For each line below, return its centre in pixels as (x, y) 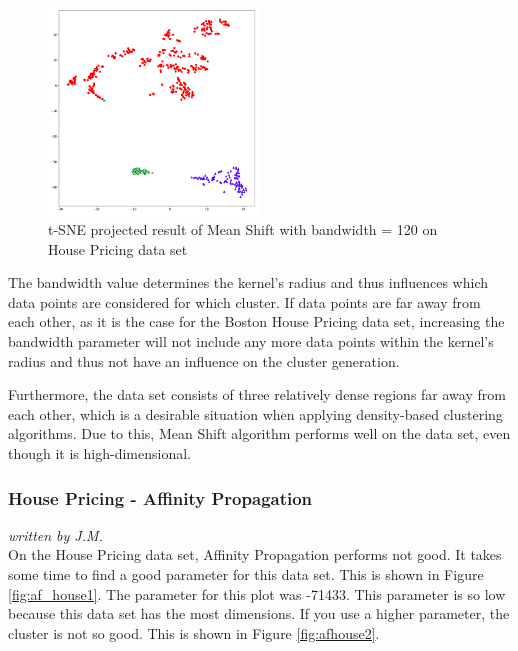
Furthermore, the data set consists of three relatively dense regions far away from (257, 394)
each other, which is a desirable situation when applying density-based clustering (255, 413)
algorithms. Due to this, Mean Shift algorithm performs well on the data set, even (259, 433)
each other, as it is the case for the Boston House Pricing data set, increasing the (256, 321)
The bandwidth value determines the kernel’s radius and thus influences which (248, 282)
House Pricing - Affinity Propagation (160, 497)
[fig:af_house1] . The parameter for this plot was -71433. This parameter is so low (257, 593)
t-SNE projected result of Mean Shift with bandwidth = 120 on (243, 229)
